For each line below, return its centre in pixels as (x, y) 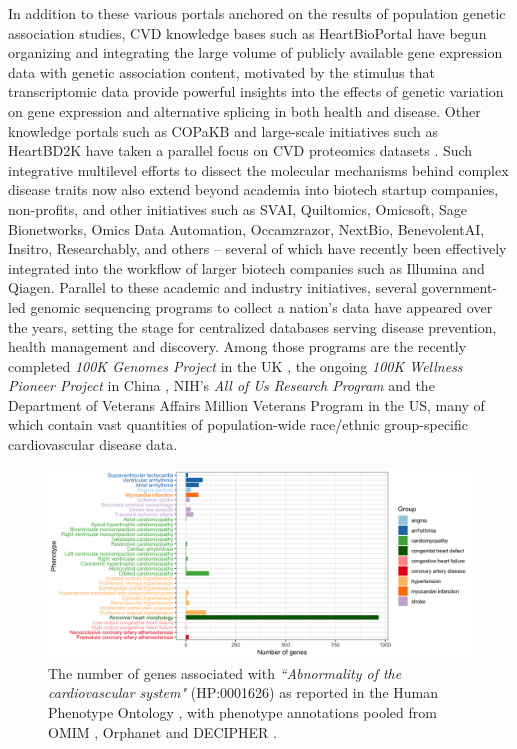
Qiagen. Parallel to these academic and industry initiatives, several (212, 287)
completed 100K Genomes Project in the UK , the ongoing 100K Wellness (235, 365)
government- (459, 287)
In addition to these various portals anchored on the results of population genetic (257, 13)
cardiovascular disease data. (93, 444)
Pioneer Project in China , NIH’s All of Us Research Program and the (221, 385)
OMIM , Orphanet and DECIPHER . (162, 731)
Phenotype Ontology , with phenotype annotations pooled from (242, 711)
